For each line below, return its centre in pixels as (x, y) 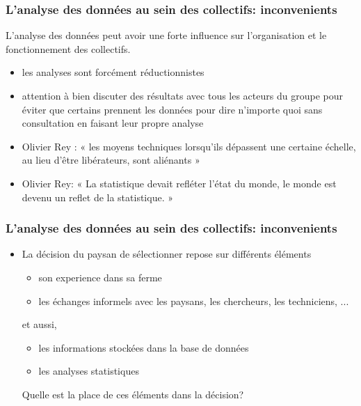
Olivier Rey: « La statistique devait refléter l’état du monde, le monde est (179, 183)
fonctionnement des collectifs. (68, 48)
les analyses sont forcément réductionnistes (113, 72)
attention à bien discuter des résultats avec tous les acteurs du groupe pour (182, 95)
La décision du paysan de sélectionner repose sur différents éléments (167, 254)
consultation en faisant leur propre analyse (113, 123)
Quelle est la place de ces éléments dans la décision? (133, 394)
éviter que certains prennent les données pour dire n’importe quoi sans (172, 109)
